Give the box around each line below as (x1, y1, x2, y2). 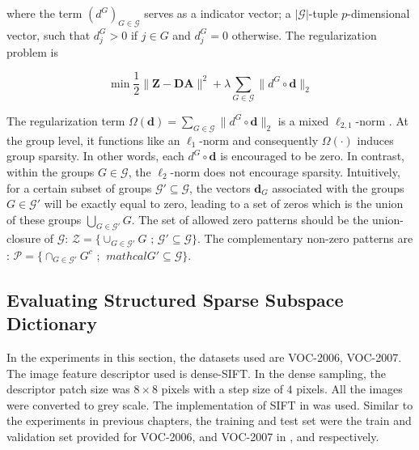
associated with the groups (272, 179, 404, 196)
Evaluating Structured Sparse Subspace (6, 287, 344, 312)
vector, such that (6, 26, 91, 43)
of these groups (6, 210, 82, 227)
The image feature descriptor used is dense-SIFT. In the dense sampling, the (6, 364, 386, 381)
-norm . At (355, 112, 408, 129)
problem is (6, 43, 58, 60)
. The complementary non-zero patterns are (197, 230, 413, 247)
